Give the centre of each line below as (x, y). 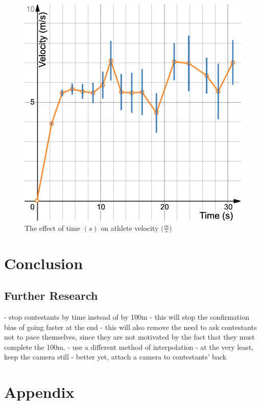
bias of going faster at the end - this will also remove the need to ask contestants (130, 327)
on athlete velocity (130, 228)
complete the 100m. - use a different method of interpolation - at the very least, (129, 347)
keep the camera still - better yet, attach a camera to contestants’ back (115, 357)
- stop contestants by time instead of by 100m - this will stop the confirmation (127, 317)
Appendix (39, 392)
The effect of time (52, 228)
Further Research (51, 295)
